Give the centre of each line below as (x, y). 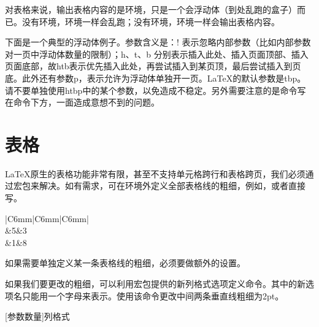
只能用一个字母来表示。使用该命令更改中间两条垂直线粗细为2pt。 (153, 295)
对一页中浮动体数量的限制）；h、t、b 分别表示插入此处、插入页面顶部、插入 (157, 54)
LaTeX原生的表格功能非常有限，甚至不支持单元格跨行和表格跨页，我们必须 (155, 173)
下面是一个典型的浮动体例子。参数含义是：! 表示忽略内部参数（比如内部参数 (158, 42)
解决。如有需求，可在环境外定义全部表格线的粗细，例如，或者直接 (172, 186)
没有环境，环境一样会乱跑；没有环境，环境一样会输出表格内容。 (151, 21)
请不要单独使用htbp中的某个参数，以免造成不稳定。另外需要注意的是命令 (151, 90)
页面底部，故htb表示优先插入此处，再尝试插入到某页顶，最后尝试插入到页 (153, 66)
